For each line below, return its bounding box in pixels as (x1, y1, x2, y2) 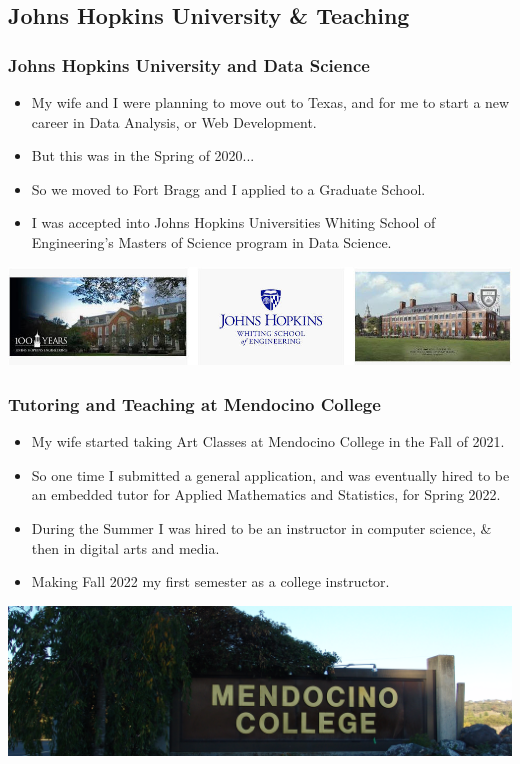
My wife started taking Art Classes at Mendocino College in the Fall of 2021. (31, 431, 505, 452)
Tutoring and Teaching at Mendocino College (8, 391, 381, 416)
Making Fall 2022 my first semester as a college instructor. (31, 571, 390, 592)
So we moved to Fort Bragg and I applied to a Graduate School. (31, 178, 426, 199)
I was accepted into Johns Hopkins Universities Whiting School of (31, 212, 436, 233)
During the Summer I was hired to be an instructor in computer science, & (31, 518, 492, 539)
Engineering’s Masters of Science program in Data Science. (31, 231, 392, 252)
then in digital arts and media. (31, 537, 220, 558)
